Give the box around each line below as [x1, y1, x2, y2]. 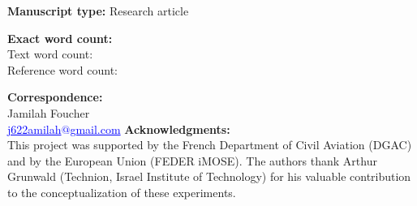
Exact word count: [7, 29, 113, 46]
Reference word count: [7, 61, 118, 78]
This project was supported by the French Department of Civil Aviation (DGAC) [7, 136, 412, 153]
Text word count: [7, 45, 93, 62]
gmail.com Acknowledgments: [70, 120, 230, 137]
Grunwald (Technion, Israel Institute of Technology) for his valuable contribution [7, 168, 411, 185]
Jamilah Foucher [7, 104, 90, 121]
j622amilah [7, 120, 62, 137]
